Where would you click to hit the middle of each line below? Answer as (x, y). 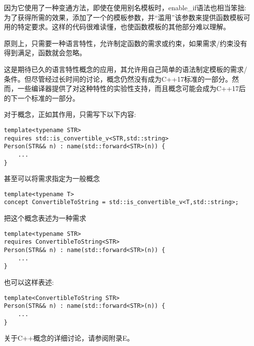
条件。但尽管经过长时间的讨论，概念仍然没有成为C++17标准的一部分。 (118, 79)
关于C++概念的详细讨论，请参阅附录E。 (69, 338)
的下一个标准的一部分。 (42, 98)
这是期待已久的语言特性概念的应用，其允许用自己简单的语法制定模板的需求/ (126, 69)
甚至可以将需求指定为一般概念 (52, 178)
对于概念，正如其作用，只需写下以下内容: (70, 114)
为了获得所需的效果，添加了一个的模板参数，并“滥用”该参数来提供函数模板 (124, 17)
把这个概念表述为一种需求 (45, 218)
